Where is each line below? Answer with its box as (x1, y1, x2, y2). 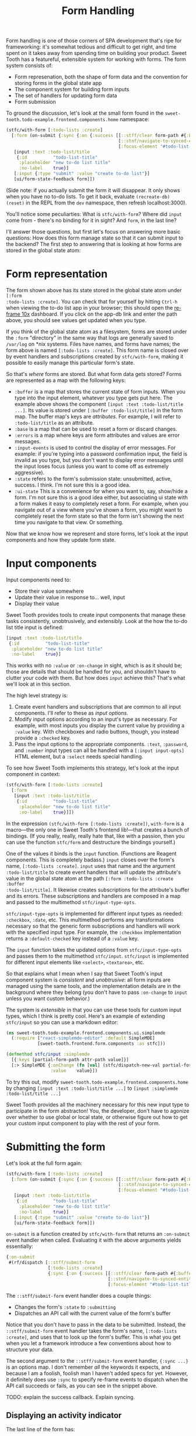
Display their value (14, 600, 60, 607)
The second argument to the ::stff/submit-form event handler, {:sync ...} (6, 1357, 188, 1364)
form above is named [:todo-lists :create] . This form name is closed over (6, 347, 189, 354)
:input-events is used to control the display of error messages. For (14, 444, 176, 451)
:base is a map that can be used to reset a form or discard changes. (14, 425, 177, 432)
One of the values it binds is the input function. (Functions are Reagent (6, 850, 177, 857)
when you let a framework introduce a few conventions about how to (6, 1339, 171, 1346)
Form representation (6, 268, 108, 281)
